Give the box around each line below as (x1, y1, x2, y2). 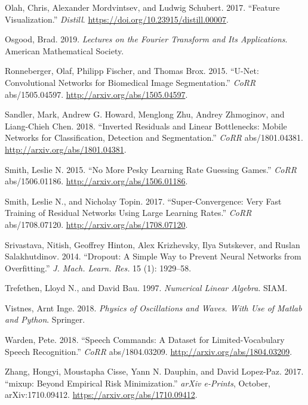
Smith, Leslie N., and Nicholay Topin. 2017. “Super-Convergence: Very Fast (5, 194, 282, 207)
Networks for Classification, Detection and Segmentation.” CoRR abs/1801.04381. (5, 131, 303, 144)
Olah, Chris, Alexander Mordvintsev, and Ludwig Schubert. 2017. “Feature (5, 1, 280, 13)
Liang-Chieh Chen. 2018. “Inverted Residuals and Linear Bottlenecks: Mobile (5, 119, 287, 132)
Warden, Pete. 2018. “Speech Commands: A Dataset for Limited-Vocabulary (5, 333, 285, 346)
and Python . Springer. (5, 313, 85, 326)
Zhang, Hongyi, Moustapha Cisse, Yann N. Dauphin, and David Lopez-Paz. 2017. (5, 365, 304, 378)
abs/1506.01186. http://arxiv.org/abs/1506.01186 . (5, 175, 188, 187)
